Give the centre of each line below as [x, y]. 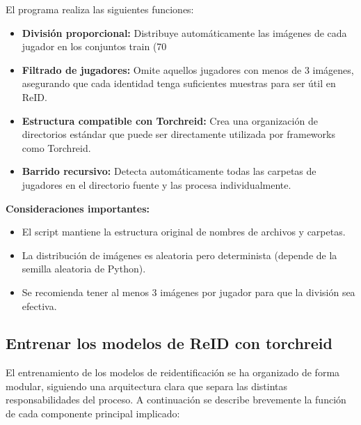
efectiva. [39, 306]
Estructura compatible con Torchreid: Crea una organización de [170, 120]
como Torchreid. [56, 147]
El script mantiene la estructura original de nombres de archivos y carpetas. [184, 232]
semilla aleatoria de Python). [84, 269]
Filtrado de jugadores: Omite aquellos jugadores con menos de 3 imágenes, [188, 69]
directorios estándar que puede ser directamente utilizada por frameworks [178, 134]
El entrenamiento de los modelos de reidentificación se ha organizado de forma [173, 372]
